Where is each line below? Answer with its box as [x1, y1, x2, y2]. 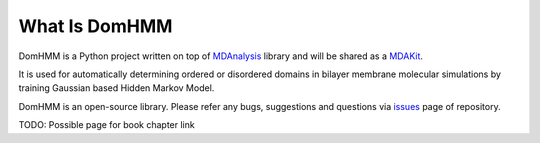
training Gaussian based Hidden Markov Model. [18, 82, 215, 94]
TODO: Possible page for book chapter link [18, 119, 195, 131]
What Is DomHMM [18, 15, 173, 37]
